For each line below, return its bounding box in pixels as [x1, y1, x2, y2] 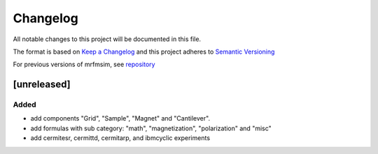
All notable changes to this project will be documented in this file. [13, 35, 202, 43]
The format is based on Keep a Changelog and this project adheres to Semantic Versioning [13, 47, 275, 56]
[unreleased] [13, 79, 71, 91]
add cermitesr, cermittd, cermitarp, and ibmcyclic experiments [30, 134, 210, 142]
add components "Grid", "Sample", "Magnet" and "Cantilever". [30, 114, 210, 123]
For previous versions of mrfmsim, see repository [13, 60, 155, 69]
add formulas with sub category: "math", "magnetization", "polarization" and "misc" [30, 124, 272, 132]
